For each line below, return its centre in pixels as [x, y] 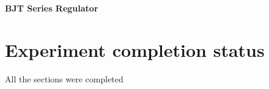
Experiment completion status [135, 49]
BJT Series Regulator [52, 8]
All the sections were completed [64, 78]
